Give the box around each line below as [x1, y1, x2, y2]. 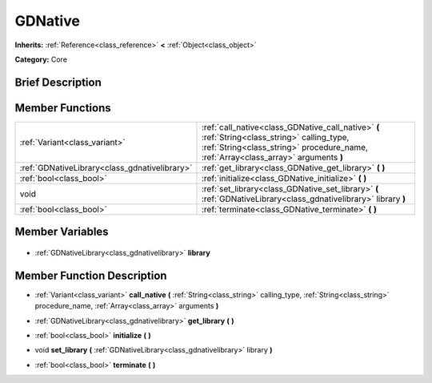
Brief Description [14, 75, 102, 89]
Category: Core [14, 54, 68, 64]
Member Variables [14, 225, 109, 239]
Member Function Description [14, 268, 167, 282]
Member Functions [14, 101, 111, 115]
